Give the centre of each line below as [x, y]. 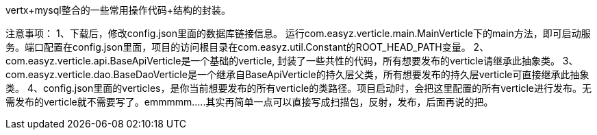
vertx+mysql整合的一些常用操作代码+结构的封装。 [118, 10]
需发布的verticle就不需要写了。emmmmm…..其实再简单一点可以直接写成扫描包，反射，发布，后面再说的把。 [250, 102]
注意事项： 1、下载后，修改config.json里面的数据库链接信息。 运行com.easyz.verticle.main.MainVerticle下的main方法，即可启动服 [298, 33]
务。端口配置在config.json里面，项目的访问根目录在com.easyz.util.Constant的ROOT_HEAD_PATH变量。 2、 [247, 47]
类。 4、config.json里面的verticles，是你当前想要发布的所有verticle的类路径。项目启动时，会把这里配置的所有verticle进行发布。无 [298, 88]
